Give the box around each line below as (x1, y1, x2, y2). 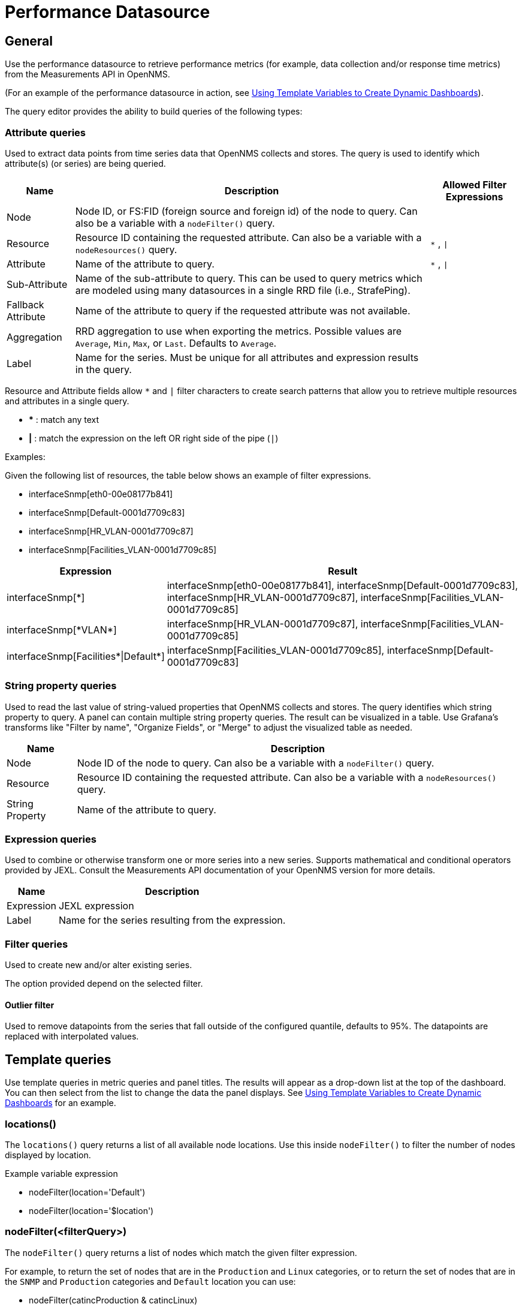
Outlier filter (5, 999, 55, 1010)
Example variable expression (5, 1168, 118, 1179)
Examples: (5, 451, 46, 462)
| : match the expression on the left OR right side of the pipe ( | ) (29, 432, 279, 443)
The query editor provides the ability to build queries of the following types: (5, 106, 303, 117)
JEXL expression (59, 900, 134, 912)
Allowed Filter (442, 178, 507, 191)
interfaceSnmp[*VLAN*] (7, 623, 117, 636)
